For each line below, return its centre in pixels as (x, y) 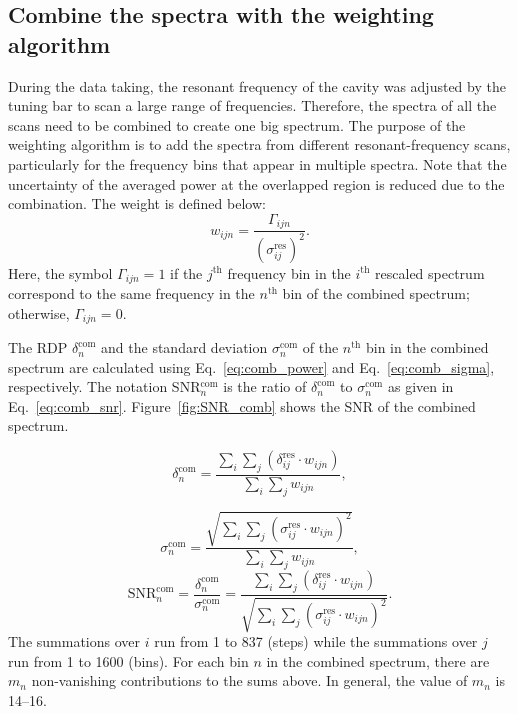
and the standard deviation (184, 347)
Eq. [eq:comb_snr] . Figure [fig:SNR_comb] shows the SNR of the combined (242, 405)
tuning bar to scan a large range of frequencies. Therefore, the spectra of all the (252, 105)
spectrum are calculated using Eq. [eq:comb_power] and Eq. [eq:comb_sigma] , (251, 366)
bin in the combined (427, 347)
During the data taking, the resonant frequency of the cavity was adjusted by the (257, 85)
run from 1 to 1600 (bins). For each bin (128, 660)
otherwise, (39, 312)
